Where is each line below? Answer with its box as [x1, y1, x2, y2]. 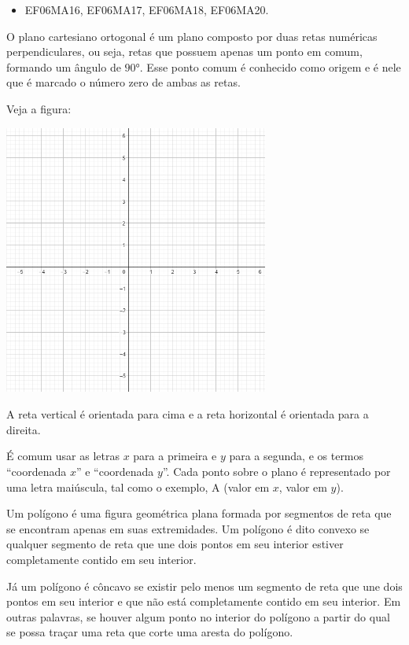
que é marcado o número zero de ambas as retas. [6, 74, 241, 90]
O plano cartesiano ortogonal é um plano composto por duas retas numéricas [6, 28, 378, 44]
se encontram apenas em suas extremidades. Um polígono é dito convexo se [6, 520, 370, 536]
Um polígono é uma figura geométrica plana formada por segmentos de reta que [6, 505, 392, 522]
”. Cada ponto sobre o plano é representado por [162, 463, 391, 479]
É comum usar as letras [6, 448, 120, 464]
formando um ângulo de [6, 58, 121, 75]
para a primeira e [133, 448, 217, 464]
